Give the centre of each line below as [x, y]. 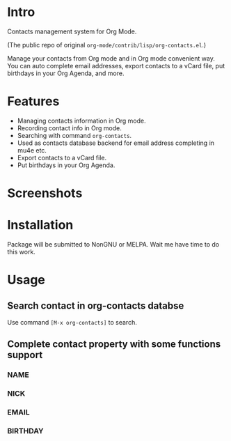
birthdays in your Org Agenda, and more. [66, 73]
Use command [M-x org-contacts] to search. [72, 322]
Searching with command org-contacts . [74, 135]
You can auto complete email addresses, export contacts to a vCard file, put [116, 65]
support [25, 355]
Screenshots [45, 193]
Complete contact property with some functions [114, 345]
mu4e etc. [32, 150]
